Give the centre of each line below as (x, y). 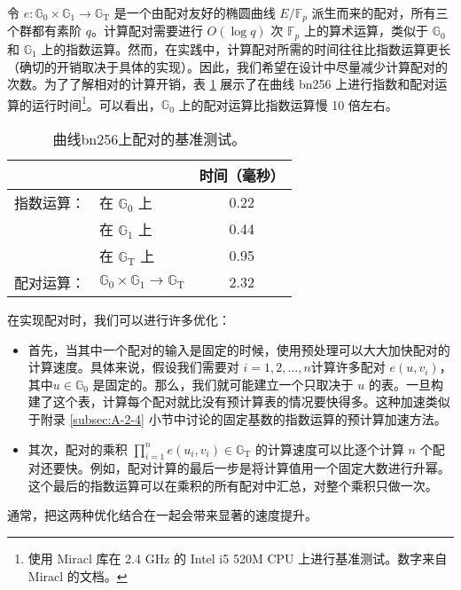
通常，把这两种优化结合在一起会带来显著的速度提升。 (162, 515)
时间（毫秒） (242, 175)
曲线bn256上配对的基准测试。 (149, 138)
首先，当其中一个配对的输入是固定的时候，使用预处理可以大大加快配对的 (239, 349)
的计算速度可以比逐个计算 (329, 448)
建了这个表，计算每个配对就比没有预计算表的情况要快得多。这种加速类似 (239, 401)
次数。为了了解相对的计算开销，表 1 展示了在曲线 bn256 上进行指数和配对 (221, 84)
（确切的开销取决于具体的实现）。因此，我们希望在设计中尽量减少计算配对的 (227, 66)
